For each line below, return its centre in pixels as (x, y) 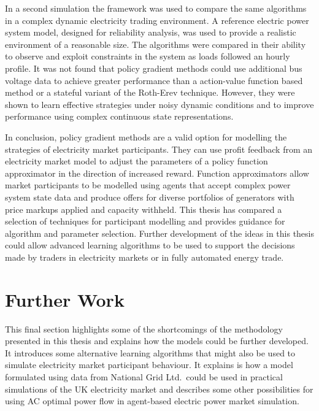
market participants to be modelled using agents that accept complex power (148, 185)
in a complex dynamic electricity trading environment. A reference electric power (157, 20)
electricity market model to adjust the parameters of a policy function (136, 161)
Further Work (65, 299)
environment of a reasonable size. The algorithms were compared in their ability (156, 44)
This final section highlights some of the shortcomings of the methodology (144, 328)
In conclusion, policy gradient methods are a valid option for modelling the (146, 136)
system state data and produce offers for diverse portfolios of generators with (150, 197)
